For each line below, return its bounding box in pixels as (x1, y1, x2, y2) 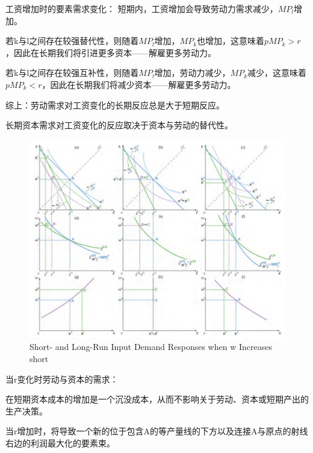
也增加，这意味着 (197, 34, 265, 47)
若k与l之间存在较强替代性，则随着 (5, 34, 139, 47)
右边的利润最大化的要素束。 (5, 436, 115, 449)
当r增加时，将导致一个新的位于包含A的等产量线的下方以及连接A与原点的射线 (5, 425, 308, 437)
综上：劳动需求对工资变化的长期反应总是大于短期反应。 (5, 98, 225, 111)
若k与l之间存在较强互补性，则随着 (5, 66, 139, 79)
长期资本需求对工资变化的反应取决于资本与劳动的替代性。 (5, 119, 233, 131)
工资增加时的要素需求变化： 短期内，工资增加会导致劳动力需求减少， (5, 2, 278, 14)
